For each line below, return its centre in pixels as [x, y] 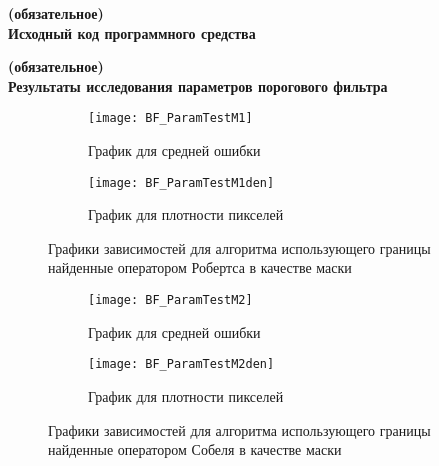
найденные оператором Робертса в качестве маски [200, 267]
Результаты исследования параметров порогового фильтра [198, 85]
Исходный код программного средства [132, 32]
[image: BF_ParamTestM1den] [181, 182]
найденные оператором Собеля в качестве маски [195, 449]
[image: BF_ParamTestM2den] [181, 364]
